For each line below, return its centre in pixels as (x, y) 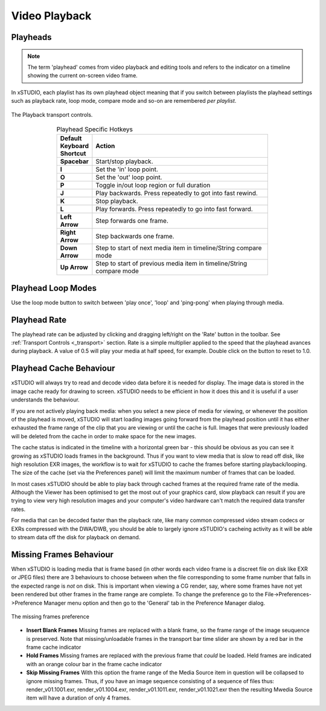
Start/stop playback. (124, 161)
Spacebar (74, 161)
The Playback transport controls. (52, 114)
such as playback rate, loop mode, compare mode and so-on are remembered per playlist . (124, 101)
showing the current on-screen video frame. (83, 76)
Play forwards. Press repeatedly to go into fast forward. (174, 209)
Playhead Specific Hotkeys (94, 129)
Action (105, 146)
